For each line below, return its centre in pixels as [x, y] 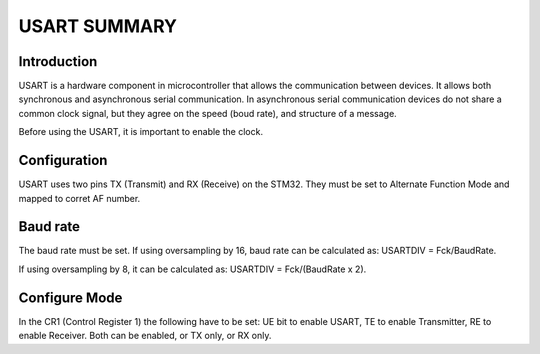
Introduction [58, 61]
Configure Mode [70, 297]
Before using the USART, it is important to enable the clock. [141, 132]
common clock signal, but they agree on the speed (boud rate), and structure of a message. [207, 113]
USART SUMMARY [97, 26]
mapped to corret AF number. [79, 198]
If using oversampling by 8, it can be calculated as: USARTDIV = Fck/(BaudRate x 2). [192, 269]
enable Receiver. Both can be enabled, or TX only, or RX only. [145, 336]
